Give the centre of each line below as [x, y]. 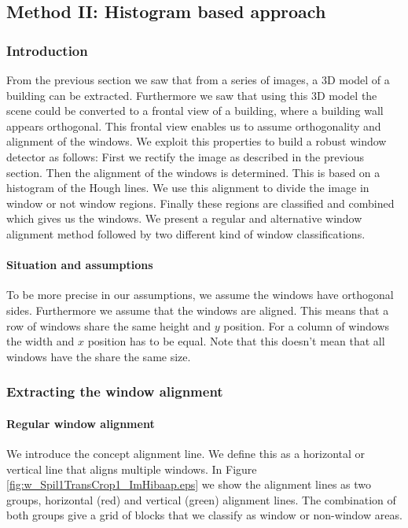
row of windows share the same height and [109, 325]
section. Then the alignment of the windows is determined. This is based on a [193, 172]
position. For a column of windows [307, 325]
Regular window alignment [81, 423]
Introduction [47, 50]
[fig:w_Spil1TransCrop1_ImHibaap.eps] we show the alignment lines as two [189, 484]
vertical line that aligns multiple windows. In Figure [132, 469]
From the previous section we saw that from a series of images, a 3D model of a [198, 79]
